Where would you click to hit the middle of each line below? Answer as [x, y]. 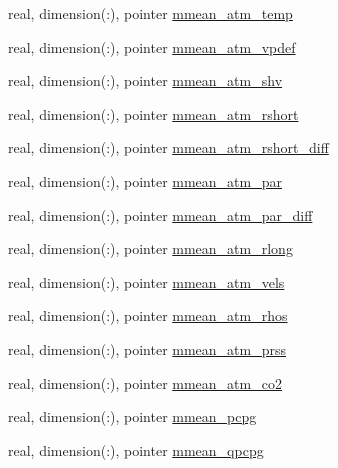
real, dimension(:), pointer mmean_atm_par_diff [160, 214]
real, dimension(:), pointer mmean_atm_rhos [148, 315]
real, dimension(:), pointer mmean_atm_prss [147, 348]
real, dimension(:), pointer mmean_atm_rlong [150, 248]
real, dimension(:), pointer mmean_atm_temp [150, 13]
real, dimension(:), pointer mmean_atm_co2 [145, 382]
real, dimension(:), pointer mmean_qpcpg [136, 449]
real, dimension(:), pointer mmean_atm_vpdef [152, 46]
